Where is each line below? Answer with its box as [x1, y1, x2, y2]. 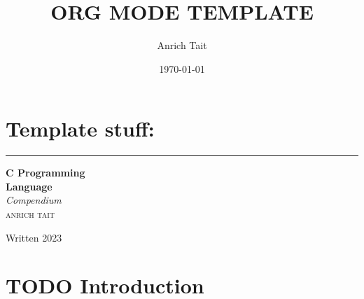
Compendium [6, 193, 62, 207]
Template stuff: [6, 114, 155, 143]
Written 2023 [6, 230, 62, 244]
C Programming [6, 165, 85, 180]
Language [6, 179, 52, 193]
